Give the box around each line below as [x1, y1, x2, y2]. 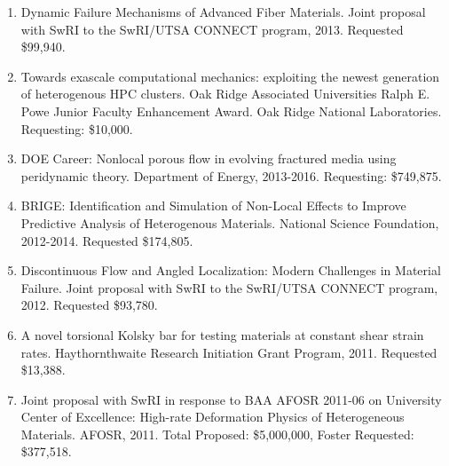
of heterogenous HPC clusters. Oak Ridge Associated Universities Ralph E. [20, 84, 430, 103]
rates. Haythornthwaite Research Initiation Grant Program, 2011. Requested [20, 343, 437, 361]
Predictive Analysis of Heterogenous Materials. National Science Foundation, [20, 213, 439, 232]
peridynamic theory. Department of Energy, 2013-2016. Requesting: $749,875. [20, 166, 442, 185]
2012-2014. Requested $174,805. [20, 231, 193, 249]
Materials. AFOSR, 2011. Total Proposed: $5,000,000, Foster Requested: [20, 424, 414, 443]
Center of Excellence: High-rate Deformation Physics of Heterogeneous [20, 407, 405, 426]
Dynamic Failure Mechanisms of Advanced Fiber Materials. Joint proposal [20, 3, 426, 20]
